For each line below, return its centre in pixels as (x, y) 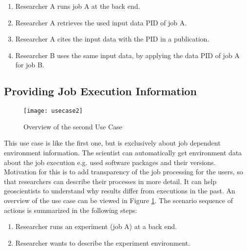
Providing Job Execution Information (100, 91)
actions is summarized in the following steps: (71, 210)
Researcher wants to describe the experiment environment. (103, 242)
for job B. (30, 65)
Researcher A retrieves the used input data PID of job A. (101, 22)
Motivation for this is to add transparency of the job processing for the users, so (123, 172)
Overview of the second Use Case (73, 126)
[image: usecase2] (53, 111)
